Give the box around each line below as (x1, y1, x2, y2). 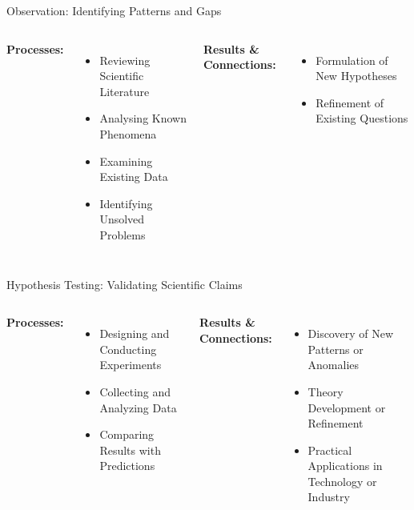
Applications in (307, 457, 383, 474)
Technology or (307, 472, 377, 489)
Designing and (99, 325, 170, 342)
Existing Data (99, 168, 168, 185)
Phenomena (99, 125, 157, 142)
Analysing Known (99, 110, 187, 126)
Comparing (99, 426, 155, 443)
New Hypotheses (316, 67, 397, 84)
